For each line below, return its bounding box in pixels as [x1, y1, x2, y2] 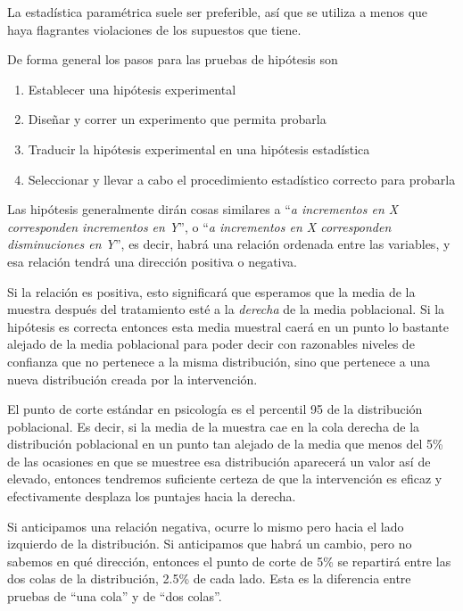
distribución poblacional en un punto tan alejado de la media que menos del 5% [7, 434, 443, 453]
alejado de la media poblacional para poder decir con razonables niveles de [7, 334, 415, 353]
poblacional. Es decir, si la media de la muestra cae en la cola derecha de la [7, 417, 420, 435]
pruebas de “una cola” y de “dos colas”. [7, 587, 222, 606]
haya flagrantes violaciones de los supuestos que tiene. [7, 20, 302, 38]
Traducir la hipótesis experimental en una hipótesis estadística [28, 139, 370, 158]
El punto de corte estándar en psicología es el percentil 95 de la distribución [7, 400, 423, 418]
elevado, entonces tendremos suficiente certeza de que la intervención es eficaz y [7, 469, 442, 488]
